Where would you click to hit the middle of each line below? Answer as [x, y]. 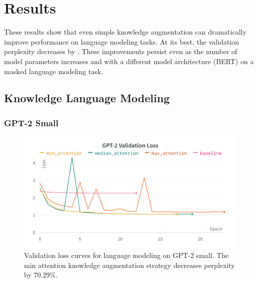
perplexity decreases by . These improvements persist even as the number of [121, 51]
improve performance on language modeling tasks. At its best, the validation [122, 41]
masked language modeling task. [54, 71]
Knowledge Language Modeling [87, 98]
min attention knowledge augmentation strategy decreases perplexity [130, 265]
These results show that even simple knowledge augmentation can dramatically [125, 32]
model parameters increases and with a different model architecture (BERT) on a [129, 61]
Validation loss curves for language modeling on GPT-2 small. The [126, 255]
